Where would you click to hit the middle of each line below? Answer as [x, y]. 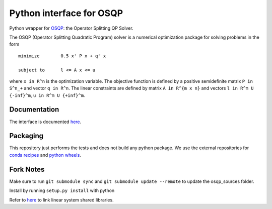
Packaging [26, 136]
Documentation [34, 110]
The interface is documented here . [45, 122]
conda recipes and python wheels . [45, 155]
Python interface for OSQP [66, 13]
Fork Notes [27, 169]
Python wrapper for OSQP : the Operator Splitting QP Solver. [71, 28]
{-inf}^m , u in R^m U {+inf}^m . [47, 95]
